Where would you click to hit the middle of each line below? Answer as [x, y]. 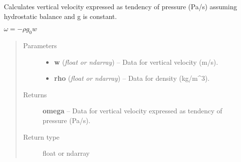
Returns [35, 94]
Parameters [40, 45]
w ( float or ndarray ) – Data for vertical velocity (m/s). [136, 62]
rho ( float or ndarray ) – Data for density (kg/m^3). [132, 78]
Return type [41, 136]
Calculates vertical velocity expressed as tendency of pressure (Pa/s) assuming [120, 6]
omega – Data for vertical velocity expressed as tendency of [132, 111]
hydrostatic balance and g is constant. [60, 16]
